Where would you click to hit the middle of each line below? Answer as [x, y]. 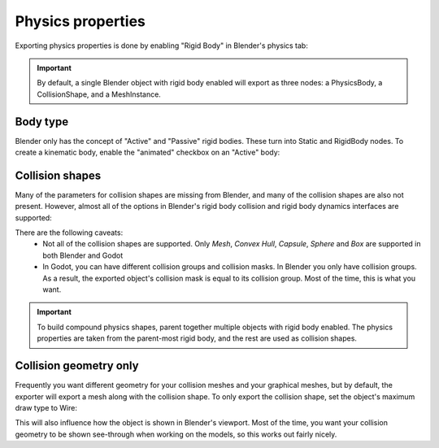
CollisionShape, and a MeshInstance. [99, 94]
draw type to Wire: [46, 407]
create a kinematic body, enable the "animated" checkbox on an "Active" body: [148, 152]
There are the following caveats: [69, 233]
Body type [42, 122]
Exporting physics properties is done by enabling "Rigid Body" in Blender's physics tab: [161, 46]
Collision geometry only [77, 366]
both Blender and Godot [83, 255]
